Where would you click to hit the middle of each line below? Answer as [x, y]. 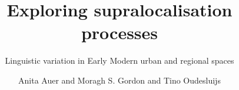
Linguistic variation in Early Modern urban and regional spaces [119, 60]
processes [119, 32]
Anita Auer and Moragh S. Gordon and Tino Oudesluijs [119, 80]
